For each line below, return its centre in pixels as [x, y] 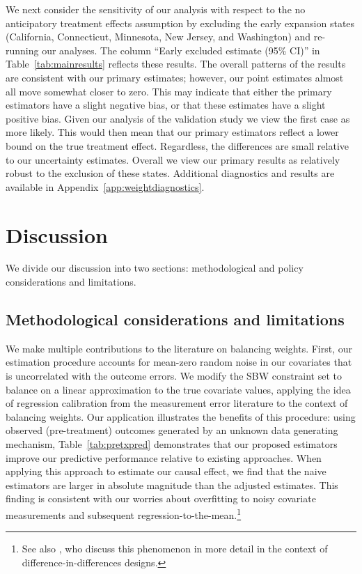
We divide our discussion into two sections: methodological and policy [155, 268]
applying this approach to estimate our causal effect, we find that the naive [166, 471]
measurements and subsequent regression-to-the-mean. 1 [124, 513]
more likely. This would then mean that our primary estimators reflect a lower [172, 132]
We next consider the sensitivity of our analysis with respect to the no [156, 9]
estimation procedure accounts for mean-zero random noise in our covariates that [179, 362]
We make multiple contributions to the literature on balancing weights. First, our [179, 348]
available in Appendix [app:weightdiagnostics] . [105, 186]
